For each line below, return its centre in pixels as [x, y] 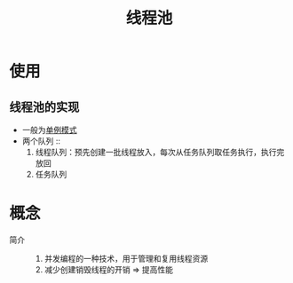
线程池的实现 [44, 107]
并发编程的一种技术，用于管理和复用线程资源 [126, 258]
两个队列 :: [41, 141]
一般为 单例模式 [49, 130]
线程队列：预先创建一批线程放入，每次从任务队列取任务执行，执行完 [160, 152]
